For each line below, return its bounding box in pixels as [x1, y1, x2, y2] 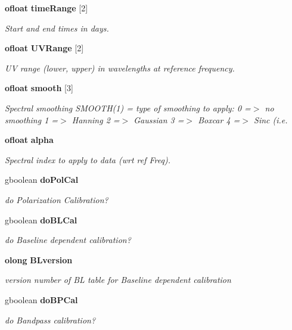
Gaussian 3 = [133, 113, 184, 126]
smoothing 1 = [5, 113, 58, 126]
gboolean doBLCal [5, 213, 77, 226]
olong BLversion [5, 253, 73, 266]
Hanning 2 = [72, 113, 120, 126]
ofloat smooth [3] [5, 82, 73, 94]
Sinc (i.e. [254, 113, 288, 126]
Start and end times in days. [5, 21, 109, 34]
